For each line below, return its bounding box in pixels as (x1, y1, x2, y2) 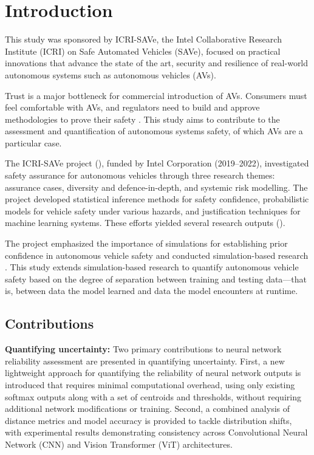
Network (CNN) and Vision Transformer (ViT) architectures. (5, 437, 233, 450)
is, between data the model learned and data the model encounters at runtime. (5, 284, 298, 297)
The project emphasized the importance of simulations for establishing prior (5, 237, 288, 250)
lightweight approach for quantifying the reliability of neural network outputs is (5, 366, 301, 379)
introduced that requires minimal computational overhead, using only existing (5, 378, 295, 391)
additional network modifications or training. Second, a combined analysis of (5, 402, 290, 415)
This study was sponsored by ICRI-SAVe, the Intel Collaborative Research (5, 33, 282, 46)
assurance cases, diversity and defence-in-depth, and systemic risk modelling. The (5, 180, 308, 193)
